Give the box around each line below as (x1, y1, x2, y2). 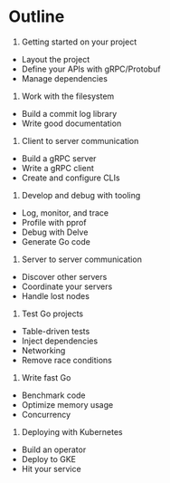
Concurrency (21, 409, 71, 420)
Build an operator (21, 444, 87, 455)
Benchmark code (21, 390, 87, 401)
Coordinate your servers (21, 281, 113, 292)
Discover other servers (21, 271, 108, 282)
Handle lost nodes (21, 290, 90, 301)
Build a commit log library (21, 108, 118, 119)
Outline (8, 6, 65, 27)
